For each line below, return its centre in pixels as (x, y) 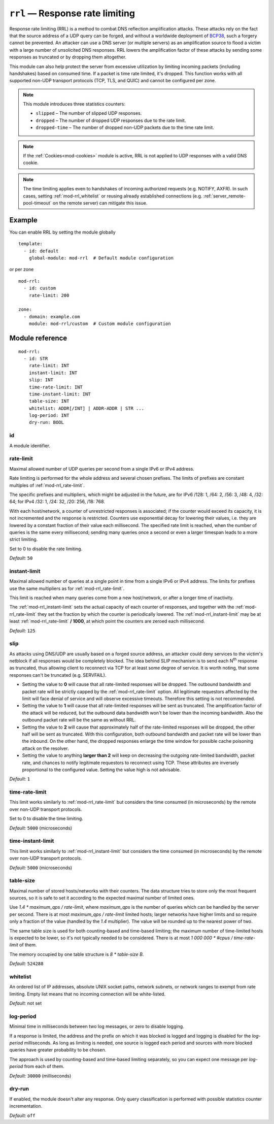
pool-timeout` (37, 203)
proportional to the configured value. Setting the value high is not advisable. (101, 770)
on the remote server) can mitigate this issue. (100, 203)
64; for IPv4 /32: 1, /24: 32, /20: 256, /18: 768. (57, 502)
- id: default (41, 251)
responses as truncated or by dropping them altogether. (68, 57)
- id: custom (40, 288)
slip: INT (41, 380)
